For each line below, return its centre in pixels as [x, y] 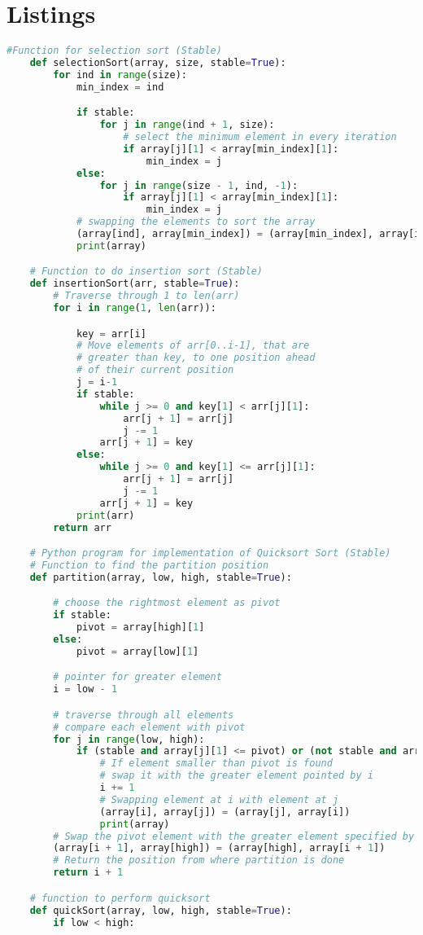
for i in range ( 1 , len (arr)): [135, 308]
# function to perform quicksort [120, 898]
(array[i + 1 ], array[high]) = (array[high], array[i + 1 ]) [219, 848]
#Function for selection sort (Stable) [114, 51]
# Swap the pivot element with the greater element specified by [234, 836]
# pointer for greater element [137, 677]
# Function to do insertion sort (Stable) [146, 272]
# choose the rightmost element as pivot [167, 603]
